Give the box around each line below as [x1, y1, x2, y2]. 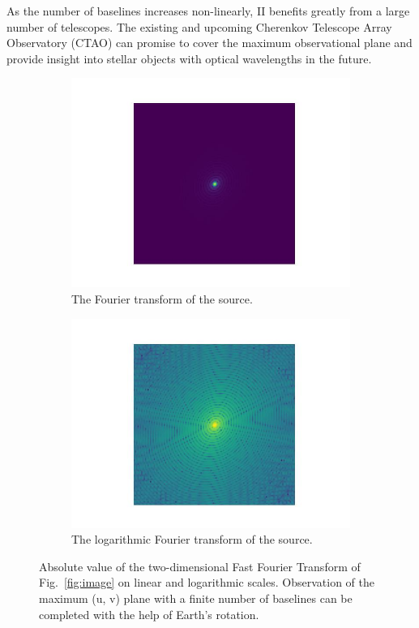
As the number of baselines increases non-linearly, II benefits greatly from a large [6, 2, 410, 19]
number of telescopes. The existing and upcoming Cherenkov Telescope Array [6, 18, 392, 35]
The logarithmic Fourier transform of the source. [71, 531, 313, 548]
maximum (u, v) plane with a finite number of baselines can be [39, 589, 353, 606]
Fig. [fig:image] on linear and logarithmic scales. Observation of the [39, 574, 374, 591]
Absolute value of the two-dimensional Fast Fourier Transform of [39, 557, 361, 574]
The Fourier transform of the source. [71, 290, 253, 307]
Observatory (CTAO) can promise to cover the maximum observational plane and [6, 34, 413, 51]
